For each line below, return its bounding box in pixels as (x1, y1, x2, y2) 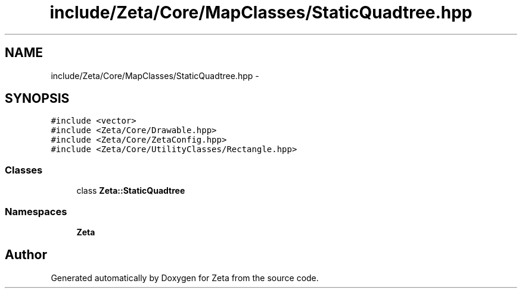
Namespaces (5, 205, 67, 218)
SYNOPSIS (5, 91, 70, 106)
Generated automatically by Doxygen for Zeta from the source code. (51, 272, 319, 283)
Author (5, 247, 47, 263)
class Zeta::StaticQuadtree (76, 185, 185, 196)
